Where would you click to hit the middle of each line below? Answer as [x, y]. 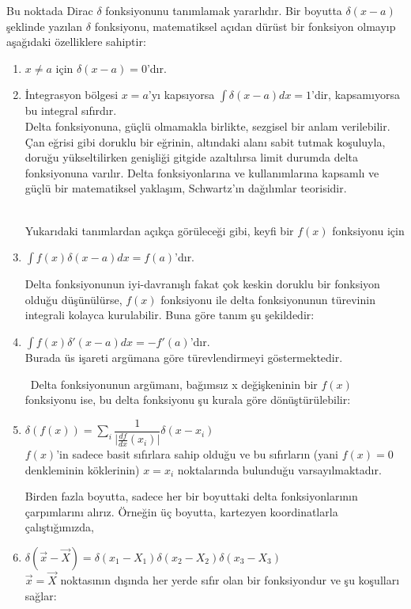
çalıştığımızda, [59, 527]
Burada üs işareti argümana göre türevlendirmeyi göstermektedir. [184, 357]
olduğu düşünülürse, [74, 299]
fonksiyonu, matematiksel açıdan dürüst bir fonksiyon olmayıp [245, 26]
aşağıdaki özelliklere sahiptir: [76, 42]
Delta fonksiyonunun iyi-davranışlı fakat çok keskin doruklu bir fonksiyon [202, 284]
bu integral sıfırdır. [71, 110]
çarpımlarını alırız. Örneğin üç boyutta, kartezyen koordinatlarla [181, 511]
